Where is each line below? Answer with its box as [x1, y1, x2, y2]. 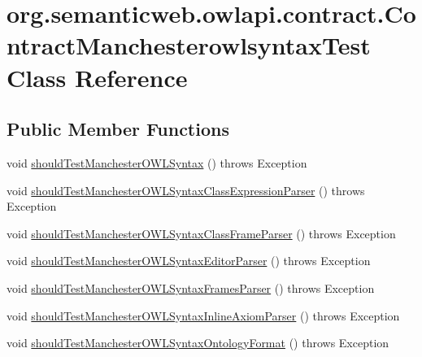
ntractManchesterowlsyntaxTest [7, 28, 371, 62]
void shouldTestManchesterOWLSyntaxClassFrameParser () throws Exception [7, 224, 396, 242]
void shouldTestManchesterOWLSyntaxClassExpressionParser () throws [7, 181, 365, 198]
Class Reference [7, 60, 188, 94]
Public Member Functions [7, 116, 229, 141]
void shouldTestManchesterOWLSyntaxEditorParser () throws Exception [7, 252, 371, 269]
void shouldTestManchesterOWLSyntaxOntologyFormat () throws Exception [7, 334, 389, 351]
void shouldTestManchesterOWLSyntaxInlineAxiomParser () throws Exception [7, 307, 400, 324]
